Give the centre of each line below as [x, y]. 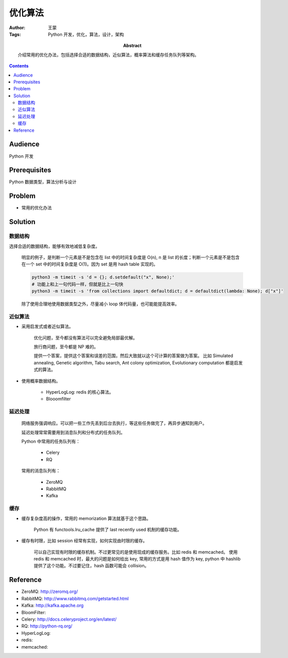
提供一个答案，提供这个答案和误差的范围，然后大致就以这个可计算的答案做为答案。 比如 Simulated [133, 356]
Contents [19, 66]
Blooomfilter [59, 399]
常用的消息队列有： [41, 471]
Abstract [132, 46]
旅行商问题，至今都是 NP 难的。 [66, 347]
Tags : [15, 34]
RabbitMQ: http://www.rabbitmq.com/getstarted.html [75, 598]
